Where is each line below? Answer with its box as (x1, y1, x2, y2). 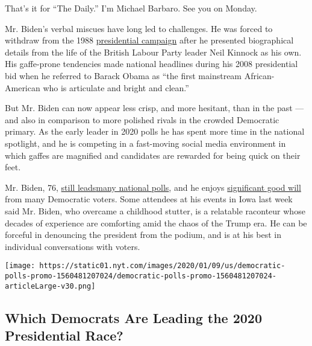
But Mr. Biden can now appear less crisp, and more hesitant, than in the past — (5, 101, 304, 114)
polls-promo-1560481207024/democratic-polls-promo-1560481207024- (5, 271, 277, 280)
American (5, 81, 40, 94)
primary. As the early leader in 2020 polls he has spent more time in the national (5, 125, 305, 138)
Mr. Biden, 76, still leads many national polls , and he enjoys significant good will (5, 181, 301, 193)
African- (244, 69, 275, 82)
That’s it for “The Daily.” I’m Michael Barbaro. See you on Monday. (5, 2, 257, 14)
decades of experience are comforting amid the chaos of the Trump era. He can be (5, 216, 307, 229)
